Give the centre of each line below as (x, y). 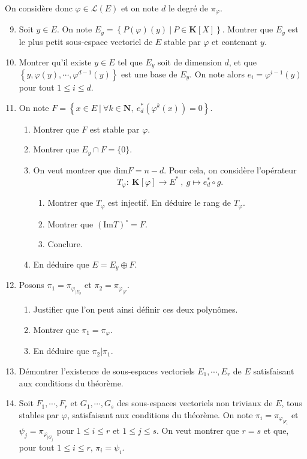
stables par (39, 414)
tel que (130, 61)
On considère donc (39, 8)
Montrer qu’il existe (55, 61)
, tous (292, 403)
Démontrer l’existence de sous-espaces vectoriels (107, 371)
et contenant (235, 41)
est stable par (115, 129)
